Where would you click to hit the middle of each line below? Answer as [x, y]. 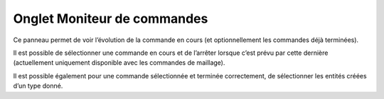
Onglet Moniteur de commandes [111, 19]
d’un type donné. [38, 86]
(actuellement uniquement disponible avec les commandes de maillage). [119, 63]
